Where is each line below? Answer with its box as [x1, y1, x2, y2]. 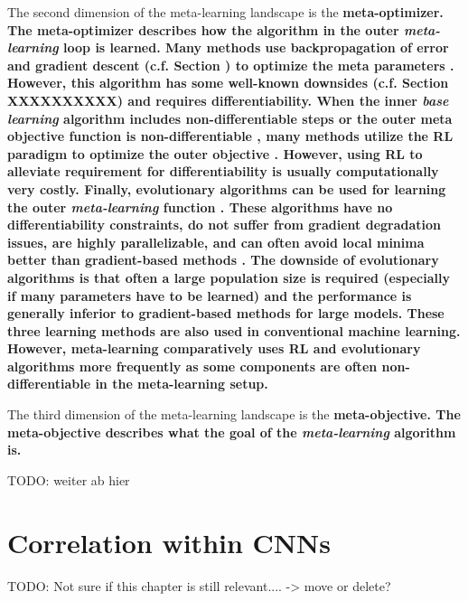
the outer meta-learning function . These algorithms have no [7, 197, 393, 216]
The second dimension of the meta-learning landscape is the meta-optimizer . [7, 3, 444, 21]
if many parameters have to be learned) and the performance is [7, 286, 412, 305]
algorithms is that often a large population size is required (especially [7, 268, 450, 286]
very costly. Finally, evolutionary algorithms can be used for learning [7, 179, 446, 198]
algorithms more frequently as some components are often [7, 356, 378, 375]
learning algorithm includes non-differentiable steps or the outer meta [7, 108, 453, 127]
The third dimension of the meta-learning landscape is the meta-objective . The [7, 405, 461, 424]
